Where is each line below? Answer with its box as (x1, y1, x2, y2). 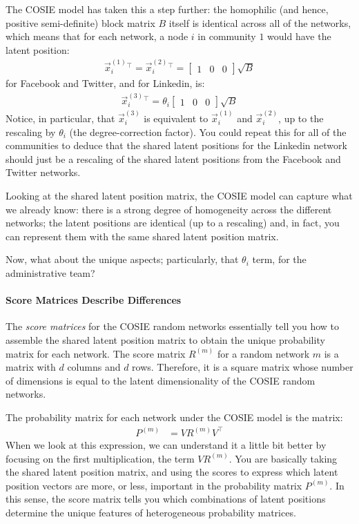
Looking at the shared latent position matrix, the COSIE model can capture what (6, 188, 353, 202)
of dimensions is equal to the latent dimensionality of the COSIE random (6, 373, 316, 387)
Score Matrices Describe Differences (6, 293, 182, 307)
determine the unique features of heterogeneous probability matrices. (6, 505, 296, 519)
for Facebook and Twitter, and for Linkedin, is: (6, 76, 205, 90)
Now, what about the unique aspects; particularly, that (6, 252, 239, 266)
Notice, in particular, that (6, 111, 115, 125)
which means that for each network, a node (6, 29, 188, 43)
